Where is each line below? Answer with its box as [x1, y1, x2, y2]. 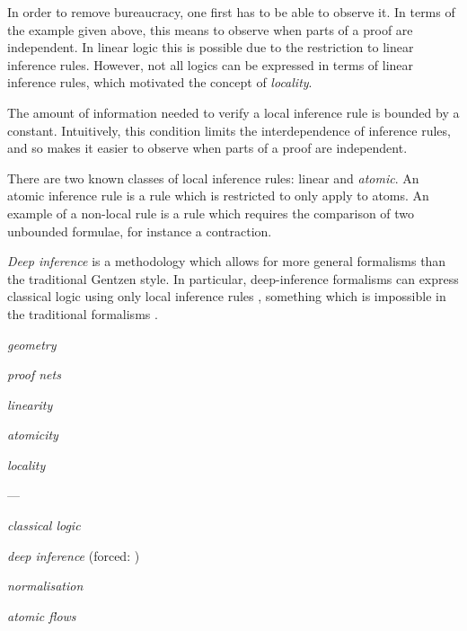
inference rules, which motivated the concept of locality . [7, 73, 313, 92]
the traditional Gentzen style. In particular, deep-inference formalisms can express [7, 269, 459, 288]
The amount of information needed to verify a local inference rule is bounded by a [7, 102, 460, 121]
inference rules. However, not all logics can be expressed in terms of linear [7, 55, 414, 74]
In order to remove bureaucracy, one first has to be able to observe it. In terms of [7, 3, 455, 21]
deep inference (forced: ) [7, 546, 140, 564]
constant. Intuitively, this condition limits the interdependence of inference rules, [7, 120, 451, 139]
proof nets [7, 365, 61, 384]
